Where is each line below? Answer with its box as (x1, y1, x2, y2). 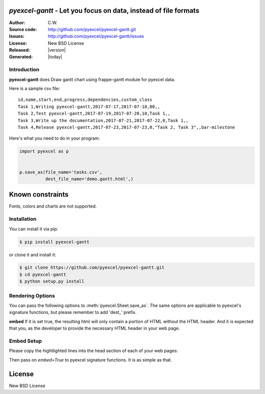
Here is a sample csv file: (9, 86, 60, 91)
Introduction (9, 66, 39, 73)
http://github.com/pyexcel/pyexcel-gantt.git (48, 26, 136, 32)
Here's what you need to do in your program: (9, 135, 100, 141)
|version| (48, 47, 66, 53)
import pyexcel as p (19, 149, 69, 154)
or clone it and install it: (9, 251, 56, 258)
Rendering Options (9, 292, 55, 299)
